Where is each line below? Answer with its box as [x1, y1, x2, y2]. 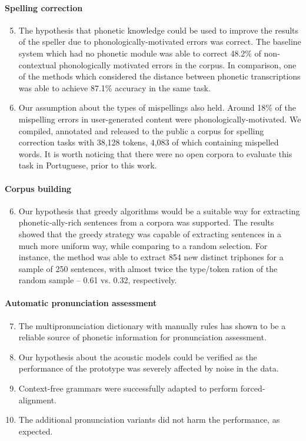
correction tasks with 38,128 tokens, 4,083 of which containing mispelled [18, 136, 279, 148]
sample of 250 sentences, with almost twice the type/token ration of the [18, 262, 278, 274]
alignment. [18, 393, 56, 406]
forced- [240, 382, 265, 394]
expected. [18, 425, 53, 437]
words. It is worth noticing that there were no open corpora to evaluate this [18, 147, 292, 160]
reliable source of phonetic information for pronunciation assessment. [18, 331, 267, 343]
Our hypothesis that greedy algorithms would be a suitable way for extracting [18, 204, 300, 217]
